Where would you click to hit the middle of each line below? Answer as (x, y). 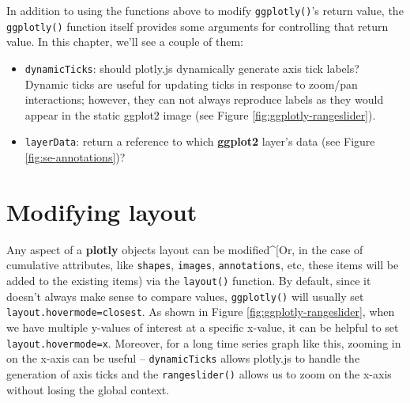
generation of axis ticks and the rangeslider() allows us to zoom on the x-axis (199, 373)
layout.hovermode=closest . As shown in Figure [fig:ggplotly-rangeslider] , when (201, 312)
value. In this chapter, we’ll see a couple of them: (125, 42)
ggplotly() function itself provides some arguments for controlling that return (197, 26)
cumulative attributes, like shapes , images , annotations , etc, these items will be (203, 265)
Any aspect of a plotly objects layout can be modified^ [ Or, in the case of (185, 249)
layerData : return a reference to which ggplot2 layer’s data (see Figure (200, 141)
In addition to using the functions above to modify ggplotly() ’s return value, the (205, 10)
